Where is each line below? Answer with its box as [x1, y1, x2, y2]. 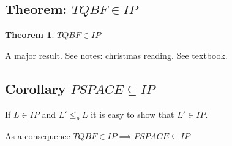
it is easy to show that [91, 107, 174, 120]
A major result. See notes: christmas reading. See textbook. [5, 48, 228, 61]
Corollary [5, 79, 66, 98]
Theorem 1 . [5, 28, 54, 41]
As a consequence [5, 129, 70, 142]
